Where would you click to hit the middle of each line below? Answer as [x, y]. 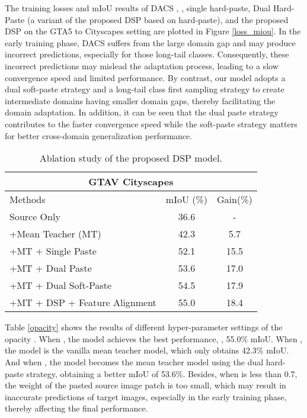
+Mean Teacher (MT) [55, 234]
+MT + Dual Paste [51, 268]
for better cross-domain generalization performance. [99, 135]
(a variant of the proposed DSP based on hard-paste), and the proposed [158, 19]
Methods [28, 200]
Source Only [35, 217]
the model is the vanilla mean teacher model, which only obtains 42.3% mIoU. [147, 350]
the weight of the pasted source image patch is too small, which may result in [145, 385]
